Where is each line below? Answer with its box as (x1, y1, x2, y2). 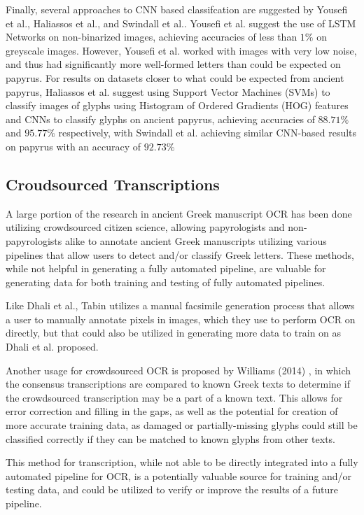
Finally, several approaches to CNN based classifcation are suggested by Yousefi (6, 2, 348, 16)
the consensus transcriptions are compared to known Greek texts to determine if (6, 376, 350, 391)
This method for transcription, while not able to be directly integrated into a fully (6, 455, 358, 470)
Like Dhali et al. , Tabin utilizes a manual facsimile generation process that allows (6, 298, 355, 313)
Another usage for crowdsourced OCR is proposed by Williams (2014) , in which (6, 362, 351, 377)
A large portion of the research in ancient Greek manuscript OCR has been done (6, 206, 352, 220)
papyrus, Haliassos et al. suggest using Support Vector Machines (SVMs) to (6, 84, 330, 99)
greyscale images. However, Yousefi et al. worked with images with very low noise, (6, 43, 357, 57)
